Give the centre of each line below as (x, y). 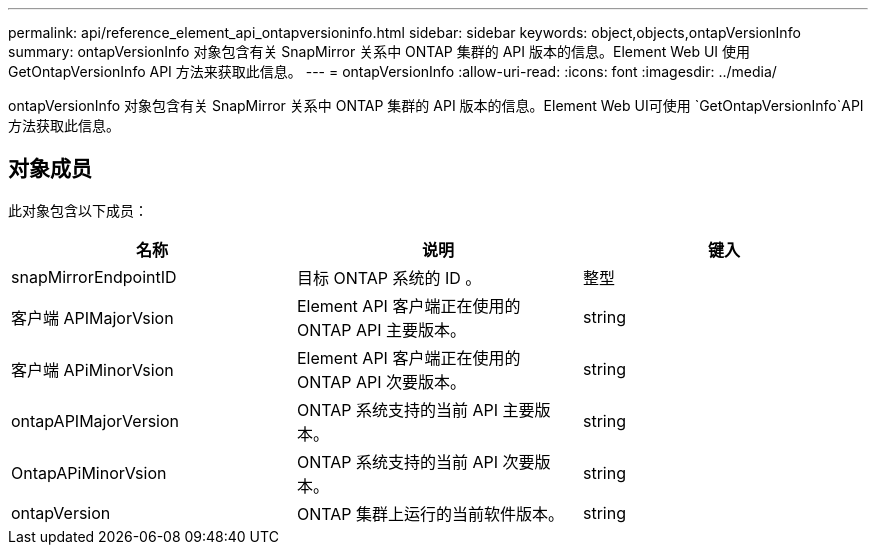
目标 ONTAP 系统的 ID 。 (389, 277)
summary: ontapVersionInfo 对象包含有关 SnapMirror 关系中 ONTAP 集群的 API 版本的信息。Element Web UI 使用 (379, 51)
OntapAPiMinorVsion (89, 472)
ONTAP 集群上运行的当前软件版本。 (430, 513)
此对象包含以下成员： (78, 210)
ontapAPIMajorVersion (95, 420)
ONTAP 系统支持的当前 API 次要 (415, 461)
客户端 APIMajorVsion (92, 317)
